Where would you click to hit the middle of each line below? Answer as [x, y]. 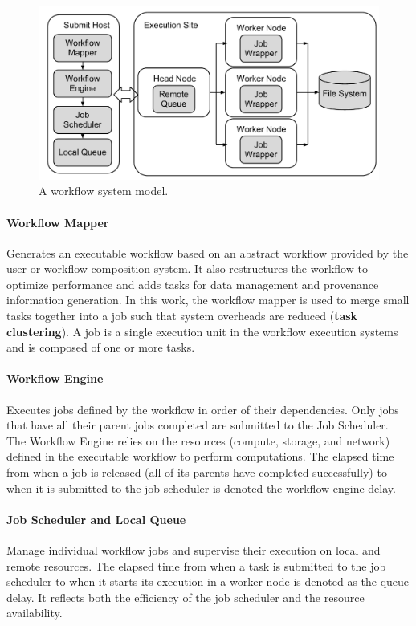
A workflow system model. [104, 191]
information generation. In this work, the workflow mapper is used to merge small [208, 300]
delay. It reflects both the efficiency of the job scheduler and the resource [186, 597]
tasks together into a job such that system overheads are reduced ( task [182, 316]
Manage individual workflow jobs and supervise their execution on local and [194, 550]
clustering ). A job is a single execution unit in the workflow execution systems [202, 331]
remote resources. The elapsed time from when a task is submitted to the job [196, 565]
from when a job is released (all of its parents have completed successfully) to [197, 472]
